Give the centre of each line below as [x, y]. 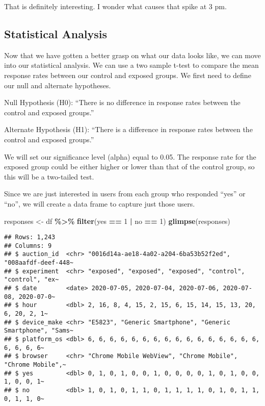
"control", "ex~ [32, 280]
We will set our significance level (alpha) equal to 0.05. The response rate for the [130, 156]
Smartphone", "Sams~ [39, 331]
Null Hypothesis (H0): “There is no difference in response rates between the [122, 102]
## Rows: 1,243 [30, 237]
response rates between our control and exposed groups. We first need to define [128, 75]
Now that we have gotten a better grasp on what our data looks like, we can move [132, 55]
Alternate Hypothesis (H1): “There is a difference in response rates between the [128, 129]
